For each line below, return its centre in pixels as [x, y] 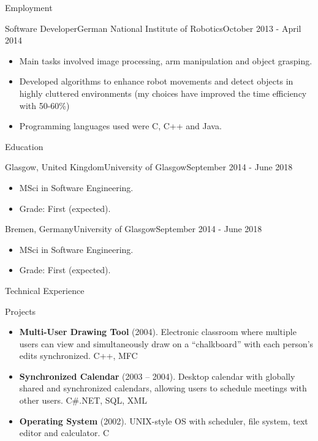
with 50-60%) [44, 105]
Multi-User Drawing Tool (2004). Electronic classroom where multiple [158, 332]
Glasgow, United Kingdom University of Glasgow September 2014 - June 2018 [149, 167]
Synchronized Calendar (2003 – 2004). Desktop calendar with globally [157, 376]
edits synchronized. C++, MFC [78, 356]
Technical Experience [45, 290]
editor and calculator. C [64, 433]
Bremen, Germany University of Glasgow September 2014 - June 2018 [134, 229]
